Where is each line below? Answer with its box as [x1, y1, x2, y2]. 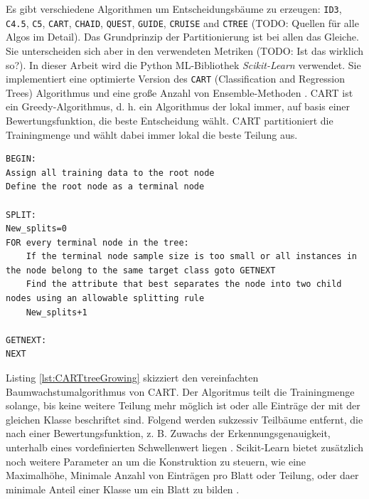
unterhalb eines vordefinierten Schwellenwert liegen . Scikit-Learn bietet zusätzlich [6, 440, 363, 454]
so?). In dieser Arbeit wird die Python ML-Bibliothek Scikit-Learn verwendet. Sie [6, 57, 361, 72]
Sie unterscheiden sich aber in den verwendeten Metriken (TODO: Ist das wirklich [6, 43, 364, 58]
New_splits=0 [6, 224, 67, 234]
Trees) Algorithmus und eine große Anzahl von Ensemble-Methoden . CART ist [6, 85, 353, 100]
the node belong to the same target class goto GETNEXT [6, 265, 276, 275]
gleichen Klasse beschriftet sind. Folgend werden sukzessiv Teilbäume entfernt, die [6, 411, 363, 426]
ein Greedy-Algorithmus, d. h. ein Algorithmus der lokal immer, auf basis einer [6, 99, 351, 114]
